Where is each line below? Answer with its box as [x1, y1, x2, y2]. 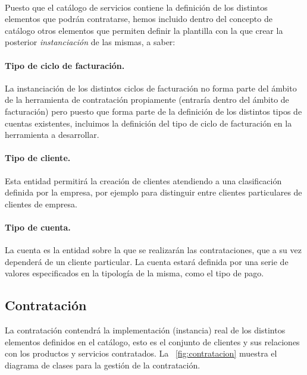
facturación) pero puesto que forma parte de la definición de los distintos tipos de [5, 105, 302, 117]
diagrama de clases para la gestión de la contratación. [5, 358, 201, 371]
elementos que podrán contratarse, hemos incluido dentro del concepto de [5, 12, 272, 25]
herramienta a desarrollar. [5, 128, 99, 141]
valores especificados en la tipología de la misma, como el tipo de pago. [5, 267, 264, 279]
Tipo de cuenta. [5, 220, 71, 233]
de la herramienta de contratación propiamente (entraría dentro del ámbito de [5, 93, 289, 106]
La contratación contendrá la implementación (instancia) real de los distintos [5, 324, 286, 336]
